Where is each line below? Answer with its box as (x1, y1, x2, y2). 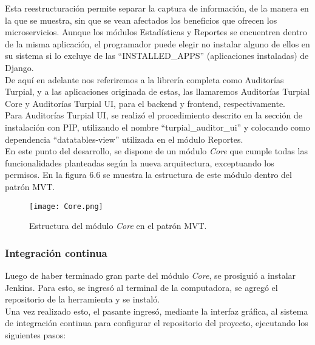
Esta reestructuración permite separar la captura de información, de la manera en (5, 2, 309, 14)
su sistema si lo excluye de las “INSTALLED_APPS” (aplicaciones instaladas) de (5, 49, 309, 62)
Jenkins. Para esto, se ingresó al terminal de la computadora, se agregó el (5, 281, 278, 293)
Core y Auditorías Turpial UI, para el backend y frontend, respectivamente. (5, 97, 286, 109)
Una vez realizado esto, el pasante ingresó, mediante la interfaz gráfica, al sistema (5, 304, 308, 317)
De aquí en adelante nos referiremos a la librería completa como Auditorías (5, 73, 284, 86)
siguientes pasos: (5, 328, 66, 341)
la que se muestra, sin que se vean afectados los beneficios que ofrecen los (5, 13, 277, 26)
